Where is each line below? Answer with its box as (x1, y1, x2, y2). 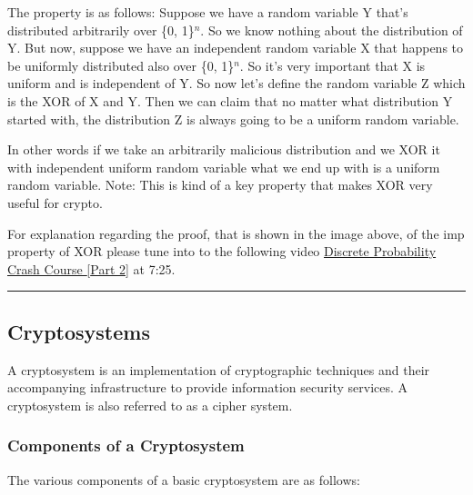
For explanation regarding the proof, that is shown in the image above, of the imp (7, 223, 465, 243)
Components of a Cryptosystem (7, 434, 245, 457)
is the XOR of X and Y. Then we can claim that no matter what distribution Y (7, 91, 453, 110)
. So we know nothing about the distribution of (200, 20, 463, 39)
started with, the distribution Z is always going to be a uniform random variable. (7, 109, 459, 128)
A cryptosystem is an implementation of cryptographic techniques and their (7, 360, 430, 379)
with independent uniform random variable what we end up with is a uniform (7, 157, 440, 176)
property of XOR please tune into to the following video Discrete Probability (7, 242, 437, 261)
